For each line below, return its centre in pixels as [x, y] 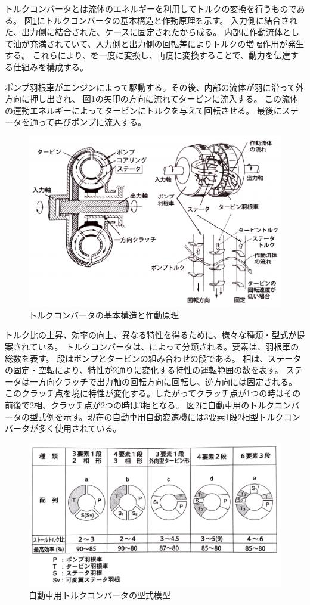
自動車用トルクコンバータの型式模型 [100, 595]
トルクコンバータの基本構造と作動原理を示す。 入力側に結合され [171, 20]
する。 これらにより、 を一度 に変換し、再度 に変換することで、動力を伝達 [148, 55]
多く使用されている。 [80, 428]
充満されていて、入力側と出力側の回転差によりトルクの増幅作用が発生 [167, 43]
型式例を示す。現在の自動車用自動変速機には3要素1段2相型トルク [156, 416]
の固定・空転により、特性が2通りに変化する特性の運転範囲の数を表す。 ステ [154, 370]
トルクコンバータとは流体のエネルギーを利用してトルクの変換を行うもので [151, 8]
